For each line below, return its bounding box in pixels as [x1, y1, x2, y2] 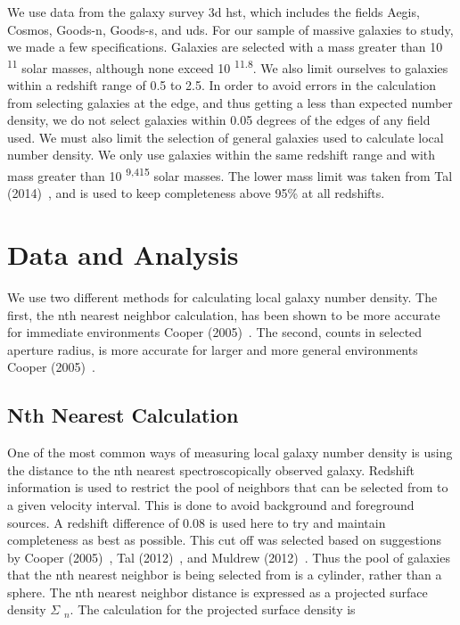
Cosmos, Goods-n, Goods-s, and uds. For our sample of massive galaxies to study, [7, 20, 454, 38]
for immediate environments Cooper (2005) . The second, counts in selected [7, 323, 423, 341]
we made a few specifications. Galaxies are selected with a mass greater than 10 [7, 37, 443, 56]
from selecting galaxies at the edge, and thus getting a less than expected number [7, 93, 453, 111]
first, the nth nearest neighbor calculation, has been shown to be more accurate [7, 305, 440, 324]
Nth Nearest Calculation [7, 401, 239, 429]
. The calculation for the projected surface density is [70, 600, 356, 619]
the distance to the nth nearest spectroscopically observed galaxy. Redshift [7, 460, 415, 479]
